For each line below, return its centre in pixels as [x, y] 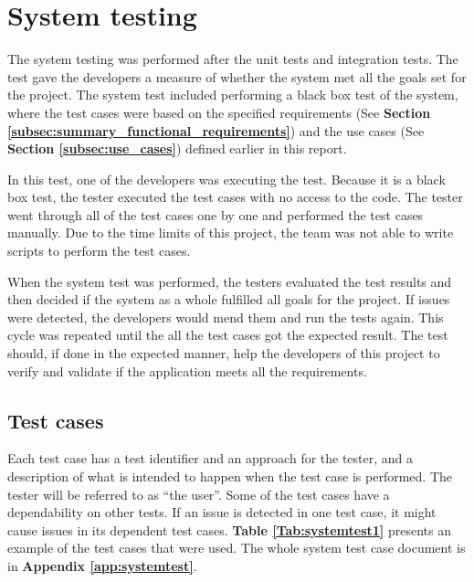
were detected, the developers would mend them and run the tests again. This [226, 317]
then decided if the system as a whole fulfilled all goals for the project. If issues [229, 299]
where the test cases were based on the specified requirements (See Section [219, 112]
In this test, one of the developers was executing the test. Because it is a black [226, 179]
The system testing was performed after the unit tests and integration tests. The [233, 59]
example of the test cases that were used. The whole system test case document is [237, 548]
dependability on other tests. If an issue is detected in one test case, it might [222, 512]
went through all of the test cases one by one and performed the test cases [216, 214]
